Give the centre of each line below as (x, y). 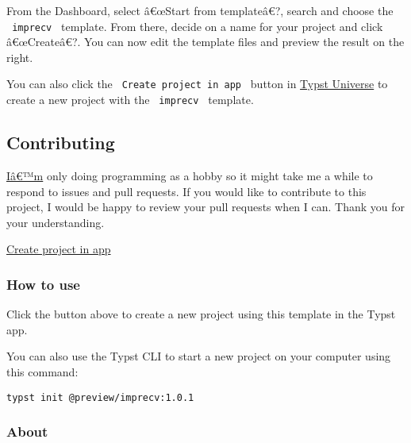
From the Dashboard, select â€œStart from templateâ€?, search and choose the (200, 10)
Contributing (61, 143)
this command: (42, 371)
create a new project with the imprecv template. (130, 100)
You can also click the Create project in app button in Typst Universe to (197, 84)
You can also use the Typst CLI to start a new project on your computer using (199, 356)
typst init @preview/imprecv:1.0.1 (100, 397)
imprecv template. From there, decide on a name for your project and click (198, 26)
